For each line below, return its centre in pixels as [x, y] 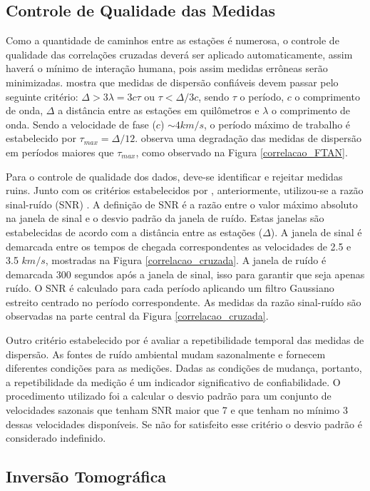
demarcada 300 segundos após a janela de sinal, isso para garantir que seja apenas [185, 274]
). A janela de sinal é [316, 232]
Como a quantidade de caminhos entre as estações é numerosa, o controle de [173, 40]
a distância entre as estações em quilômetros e [159, 110]
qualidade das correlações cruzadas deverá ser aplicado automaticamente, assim [179, 54]
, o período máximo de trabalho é [277, 124]
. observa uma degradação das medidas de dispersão [248, 138]
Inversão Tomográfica [86, 476]
